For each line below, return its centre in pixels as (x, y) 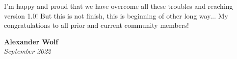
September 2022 (27, 51)
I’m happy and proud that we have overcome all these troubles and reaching (118, 6)
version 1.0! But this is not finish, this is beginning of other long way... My (116, 15)
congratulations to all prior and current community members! (96, 25)
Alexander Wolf (31, 41)
